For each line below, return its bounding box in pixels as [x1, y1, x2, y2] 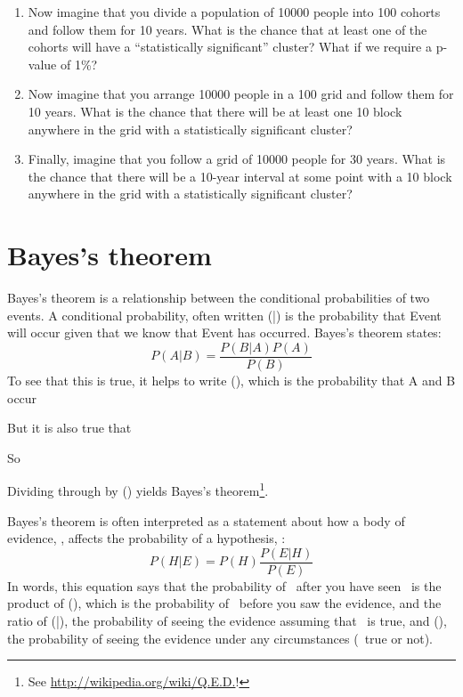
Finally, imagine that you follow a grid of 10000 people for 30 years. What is [28, 150, 446, 168]
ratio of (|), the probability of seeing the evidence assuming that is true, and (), [7, 611, 447, 629]
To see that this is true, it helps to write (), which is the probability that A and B [7, 370, 456, 389]
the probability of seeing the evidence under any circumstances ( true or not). [7, 628, 433, 647]
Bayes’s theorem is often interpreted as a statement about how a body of [7, 511, 405, 530]
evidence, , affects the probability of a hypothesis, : [7, 529, 286, 547]
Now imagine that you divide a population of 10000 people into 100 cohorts [28, 3, 441, 20]
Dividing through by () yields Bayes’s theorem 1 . [7, 479, 269, 499]
